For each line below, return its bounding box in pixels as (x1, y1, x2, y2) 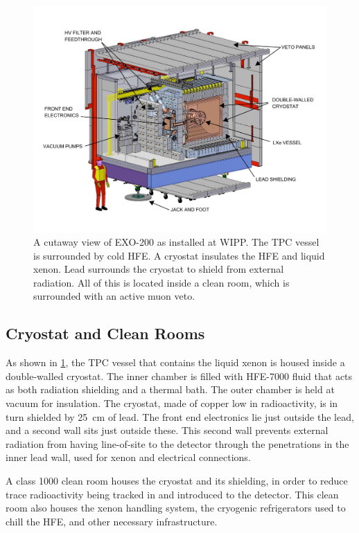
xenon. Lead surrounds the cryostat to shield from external (33, 262, 284, 276)
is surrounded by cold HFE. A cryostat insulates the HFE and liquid (33, 248, 325, 262)
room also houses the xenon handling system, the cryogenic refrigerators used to (6, 500, 346, 515)
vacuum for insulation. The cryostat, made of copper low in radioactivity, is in (6, 396, 338, 410)
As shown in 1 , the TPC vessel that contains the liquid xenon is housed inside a (6, 355, 345, 370)
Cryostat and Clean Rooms (6, 323, 205, 344)
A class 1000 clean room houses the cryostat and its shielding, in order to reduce (6, 473, 348, 488)
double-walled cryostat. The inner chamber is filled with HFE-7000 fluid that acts (6, 368, 353, 383)
